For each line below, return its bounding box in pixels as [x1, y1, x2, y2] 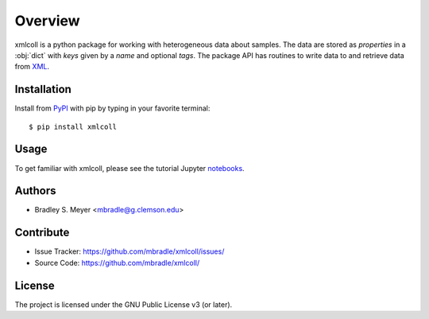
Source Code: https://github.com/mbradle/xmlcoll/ [34, 258, 200, 267]
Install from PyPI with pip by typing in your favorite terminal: [14, 103, 211, 113]
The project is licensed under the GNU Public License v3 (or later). [14, 299, 233, 309]
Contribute [14, 226, 70, 239]
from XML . [14, 62, 49, 72]
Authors [14, 184, 56, 198]
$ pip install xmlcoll [29, 122, 118, 131]
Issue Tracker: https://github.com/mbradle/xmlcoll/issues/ [34, 247, 225, 256]
